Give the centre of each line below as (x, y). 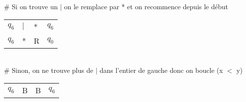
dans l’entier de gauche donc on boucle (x (161, 70)
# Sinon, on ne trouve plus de (49, 70)
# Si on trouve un (31, 6)
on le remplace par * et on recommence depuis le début (146, 6)
